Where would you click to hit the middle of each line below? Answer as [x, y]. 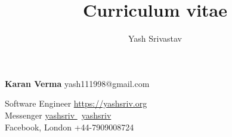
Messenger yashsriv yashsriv [58, 115]
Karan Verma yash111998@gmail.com [77, 83]
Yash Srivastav [155, 38]
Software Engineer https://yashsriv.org [76, 103]
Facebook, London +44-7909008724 [69, 127]
